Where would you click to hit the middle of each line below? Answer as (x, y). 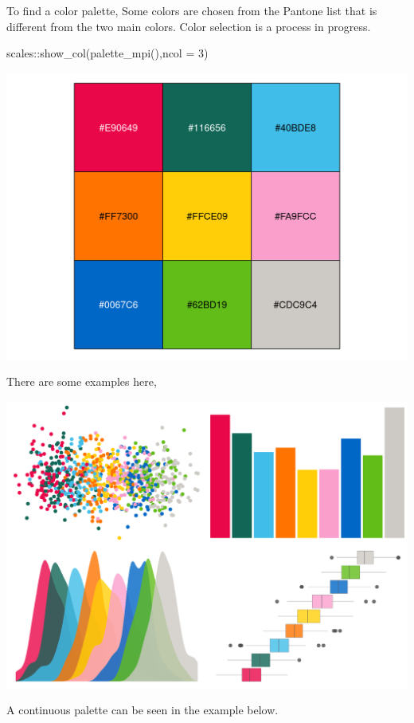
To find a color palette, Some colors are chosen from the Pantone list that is (192, 10)
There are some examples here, (82, 381)
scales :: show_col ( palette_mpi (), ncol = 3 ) (107, 53)
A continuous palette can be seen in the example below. (143, 710)
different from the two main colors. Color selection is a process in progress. (189, 26)
